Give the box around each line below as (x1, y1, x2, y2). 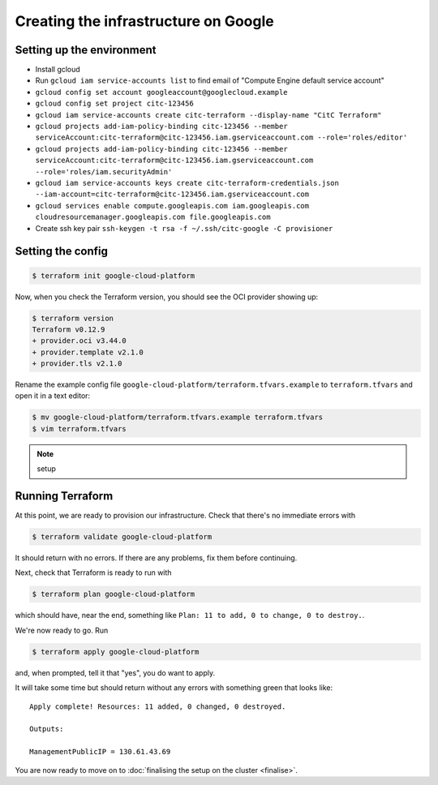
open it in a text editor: (15, 391, 91, 401)
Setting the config (15, 244, 109, 259)
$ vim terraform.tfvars (32, 424, 127, 433)
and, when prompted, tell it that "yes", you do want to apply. (15, 667, 215, 677)
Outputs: (29, 724, 64, 734)
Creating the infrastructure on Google (15, 12, 275, 30)
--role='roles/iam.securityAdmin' (35, 167, 173, 176)
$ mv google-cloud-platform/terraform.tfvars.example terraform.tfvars (32, 413, 324, 422)
